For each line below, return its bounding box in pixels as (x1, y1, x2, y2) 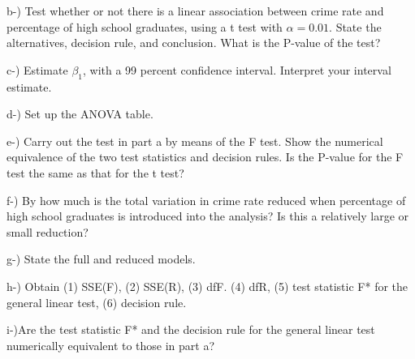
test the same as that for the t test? (6, 164, 184, 181)
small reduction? (6, 223, 89, 240)
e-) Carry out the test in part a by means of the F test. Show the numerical (6, 132, 383, 149)
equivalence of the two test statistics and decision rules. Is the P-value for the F (6, 148, 404, 165)
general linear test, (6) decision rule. (6, 293, 187, 310)
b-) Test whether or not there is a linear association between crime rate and (6, 2, 384, 19)
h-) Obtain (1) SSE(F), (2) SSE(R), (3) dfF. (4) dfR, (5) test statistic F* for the (6, 277, 409, 294)
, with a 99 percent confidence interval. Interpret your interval (83, 61, 391, 78)
